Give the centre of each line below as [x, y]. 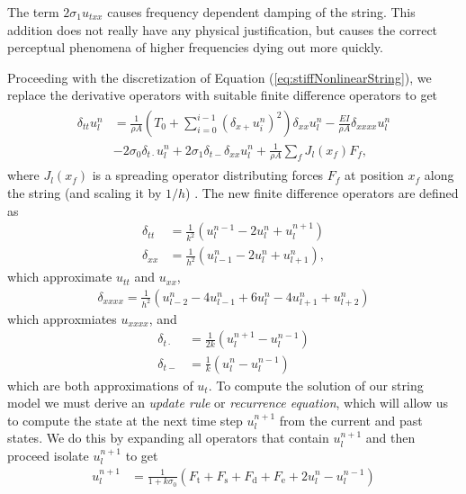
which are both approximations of [100, 385]
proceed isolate [48, 455]
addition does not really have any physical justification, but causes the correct [223, 29]
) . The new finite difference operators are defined [322, 193]
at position [374, 175]
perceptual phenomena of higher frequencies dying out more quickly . [195, 47]
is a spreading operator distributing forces [208, 175]
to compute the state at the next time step [125, 420]
